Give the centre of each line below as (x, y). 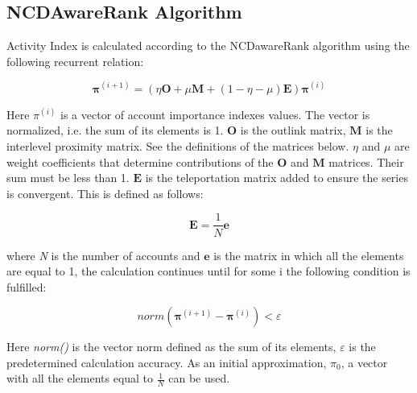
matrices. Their (366, 161)
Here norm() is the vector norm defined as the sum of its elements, (171, 347)
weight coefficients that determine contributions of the (140, 161)
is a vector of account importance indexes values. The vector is (215, 114)
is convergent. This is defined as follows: (105, 193)
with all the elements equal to (80, 378)
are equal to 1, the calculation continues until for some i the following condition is (208, 271)
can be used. (199, 378)
